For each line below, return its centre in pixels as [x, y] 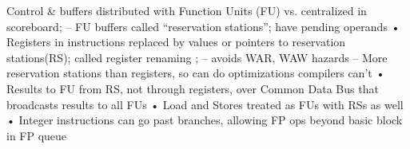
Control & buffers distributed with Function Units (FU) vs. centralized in [187, 10]
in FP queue [37, 135]
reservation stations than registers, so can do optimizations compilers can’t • [196, 73]
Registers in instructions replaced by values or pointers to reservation [176, 42]
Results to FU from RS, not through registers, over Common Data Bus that [193, 88]
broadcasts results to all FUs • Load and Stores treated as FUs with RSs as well [205, 104]
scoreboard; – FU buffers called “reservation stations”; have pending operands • [203, 26]
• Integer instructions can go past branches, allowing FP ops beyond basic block [205, 120]
